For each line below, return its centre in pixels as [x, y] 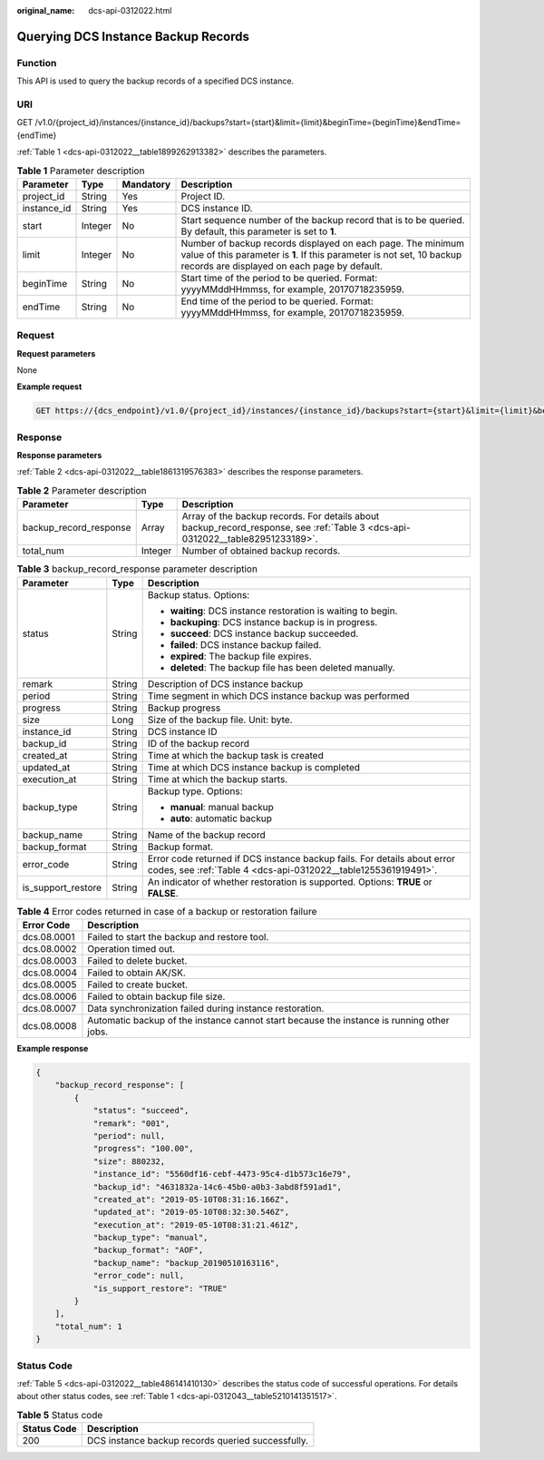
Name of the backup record [207, 835]
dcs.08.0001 [49, 937]
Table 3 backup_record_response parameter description [137, 569]
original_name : [46, 10]
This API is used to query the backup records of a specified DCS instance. [155, 81]
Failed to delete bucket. [137, 960]
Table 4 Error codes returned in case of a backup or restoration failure [167, 911]
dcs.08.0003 [49, 960]
